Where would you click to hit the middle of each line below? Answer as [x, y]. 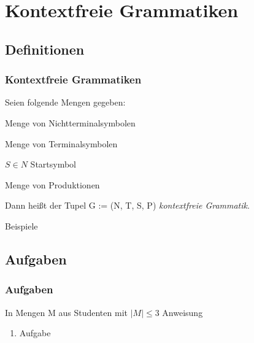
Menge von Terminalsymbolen [61, 143]
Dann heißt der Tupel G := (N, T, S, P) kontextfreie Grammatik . [127, 205]
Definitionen [45, 49]
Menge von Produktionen [52, 184]
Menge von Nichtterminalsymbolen [70, 122]
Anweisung [183, 312]
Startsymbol [53, 164]
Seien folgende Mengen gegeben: [65, 102]
